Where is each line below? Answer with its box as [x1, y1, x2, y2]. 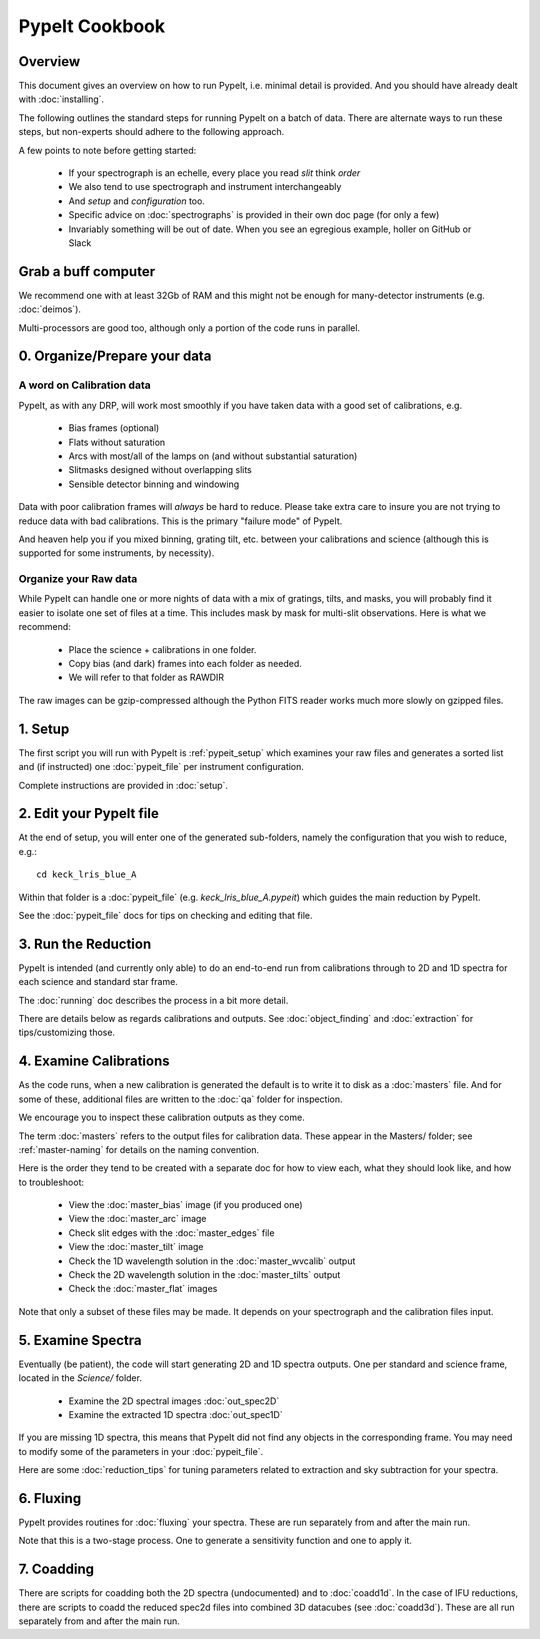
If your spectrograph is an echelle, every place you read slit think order [68, 167, 361, 179]
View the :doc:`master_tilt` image [68, 1241, 204, 1253]
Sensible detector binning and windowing [68, 478, 240, 490]
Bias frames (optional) [68, 422, 160, 434]
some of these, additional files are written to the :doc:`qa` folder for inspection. [18, 1093, 344, 1105]
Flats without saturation [68, 436, 166, 448]
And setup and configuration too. [68, 195, 205, 207]
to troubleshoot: [18, 1176, 85, 1188]
